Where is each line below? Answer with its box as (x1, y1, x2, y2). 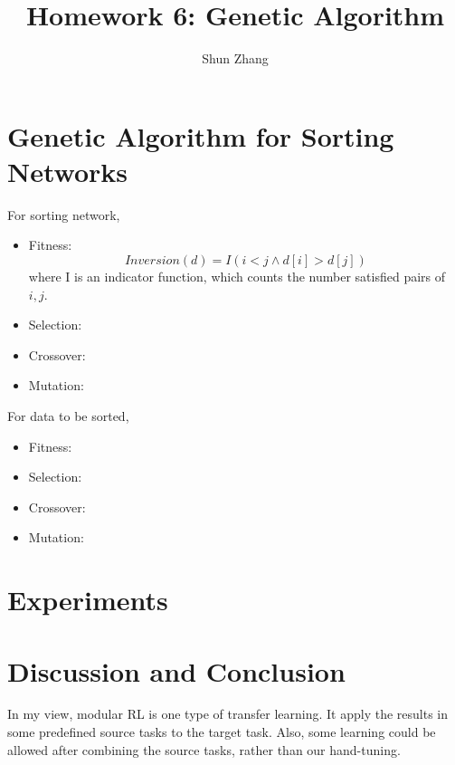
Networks (7, 152, 128, 189)
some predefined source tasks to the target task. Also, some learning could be (7, 722, 436, 741)
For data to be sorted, (7, 406, 129, 425)
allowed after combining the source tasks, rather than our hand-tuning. (7, 740, 401, 759)
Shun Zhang (202, 49, 269, 68)
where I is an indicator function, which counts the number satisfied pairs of (28, 267, 446, 286)
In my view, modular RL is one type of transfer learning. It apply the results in (7, 704, 449, 723)
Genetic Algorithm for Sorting (7, 117, 394, 154)
